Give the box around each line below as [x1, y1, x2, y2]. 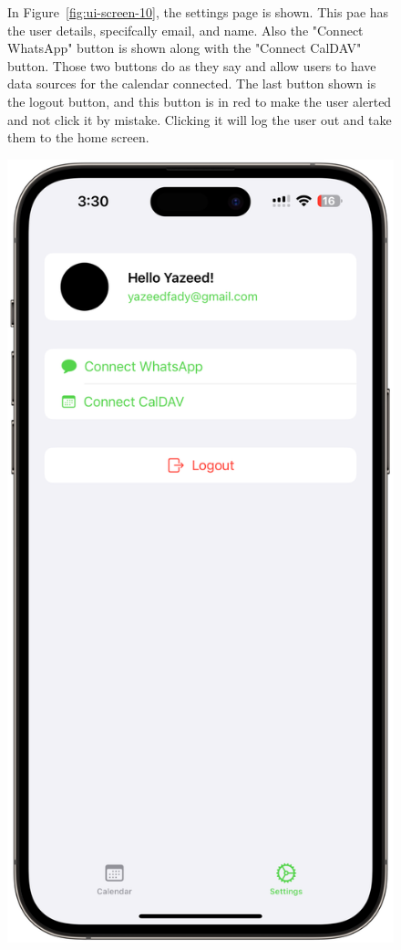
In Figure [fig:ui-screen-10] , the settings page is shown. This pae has [7, 3, 389, 21]
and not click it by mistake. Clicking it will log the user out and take [7, 110, 392, 129]
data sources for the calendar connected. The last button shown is [7, 74, 376, 93]
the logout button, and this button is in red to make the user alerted [7, 91, 392, 110]
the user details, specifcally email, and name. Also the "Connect [7, 20, 364, 39]
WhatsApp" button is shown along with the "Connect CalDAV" [7, 38, 362, 57]
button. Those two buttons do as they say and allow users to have [7, 56, 376, 75]
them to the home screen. [7, 128, 149, 147]
